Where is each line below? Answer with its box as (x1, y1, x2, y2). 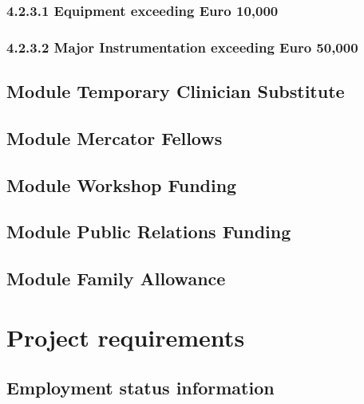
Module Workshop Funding (6, 172, 237, 197)
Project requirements (6, 320, 245, 353)
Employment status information (6, 375, 275, 400)
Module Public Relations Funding (6, 219, 291, 244)
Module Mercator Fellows (6, 125, 223, 150)
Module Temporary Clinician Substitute (6, 79, 345, 104)
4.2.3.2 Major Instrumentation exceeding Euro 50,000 (6, 37, 358, 57)
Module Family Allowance (6, 266, 226, 291)
